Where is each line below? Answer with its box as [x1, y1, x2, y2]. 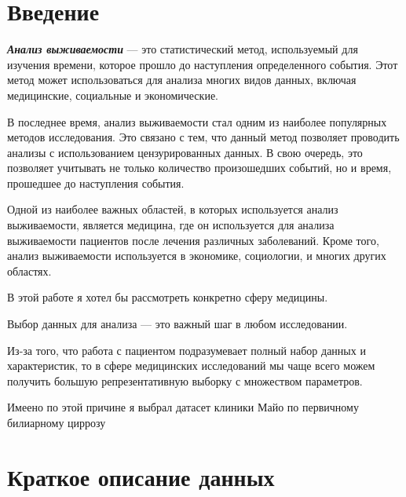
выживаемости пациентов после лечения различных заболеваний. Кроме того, [7, 232, 379, 248]
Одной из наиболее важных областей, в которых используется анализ [7, 201, 338, 217]
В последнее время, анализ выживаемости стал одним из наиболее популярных [7, 113, 387, 130]
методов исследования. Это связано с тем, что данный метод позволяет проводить [7, 129, 400, 145]
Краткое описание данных [7, 460, 275, 492]
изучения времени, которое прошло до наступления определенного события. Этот [7, 56, 398, 72]
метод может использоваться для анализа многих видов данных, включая [7, 71, 357, 88]
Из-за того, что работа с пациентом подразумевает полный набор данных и [7, 342, 366, 358]
